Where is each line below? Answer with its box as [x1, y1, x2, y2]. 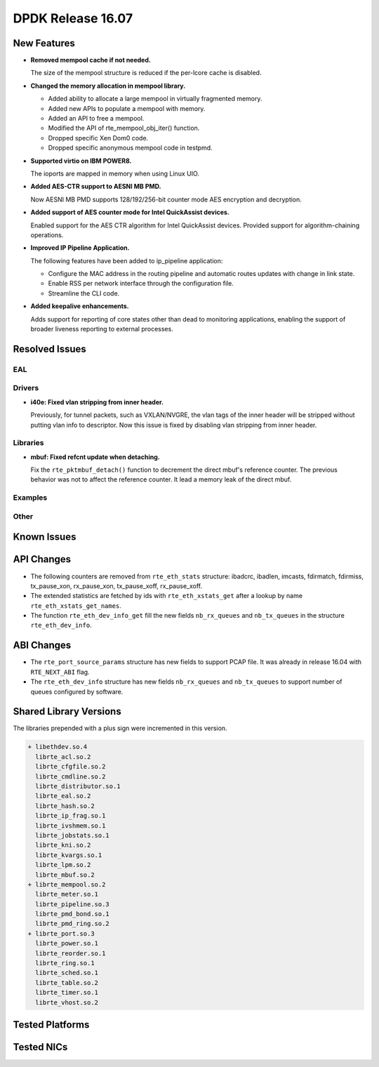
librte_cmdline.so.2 [35, 772, 106, 781]
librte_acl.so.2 [35, 753, 91, 761]
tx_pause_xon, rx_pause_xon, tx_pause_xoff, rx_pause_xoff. [30, 581, 203, 590]
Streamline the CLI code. [48, 289, 120, 298]
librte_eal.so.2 [35, 792, 91, 800]
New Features [13, 37, 75, 49]
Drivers [13, 383, 39, 393]
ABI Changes [13, 639, 72, 651]
